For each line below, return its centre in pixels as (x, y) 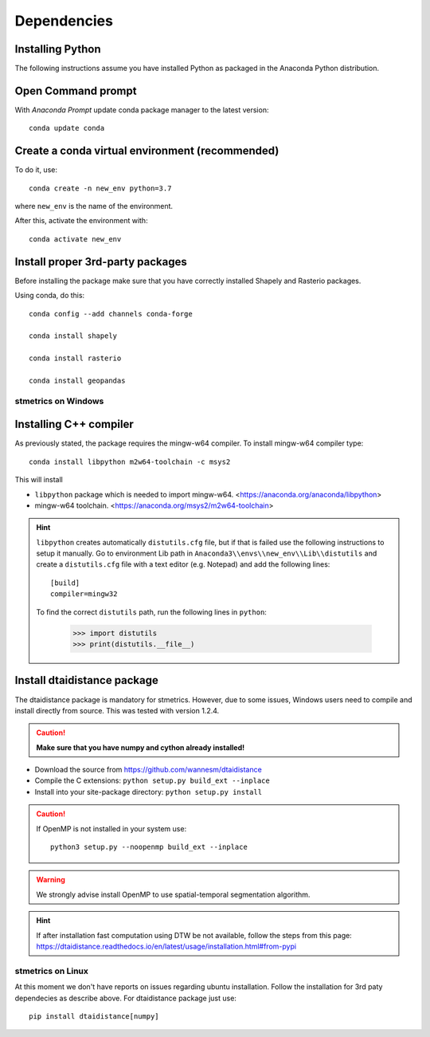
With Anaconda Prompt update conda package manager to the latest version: (142, 110)
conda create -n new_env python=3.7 (100, 188)
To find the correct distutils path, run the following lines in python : (151, 612)
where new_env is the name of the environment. (94, 206)
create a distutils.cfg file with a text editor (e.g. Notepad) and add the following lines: (183, 564)
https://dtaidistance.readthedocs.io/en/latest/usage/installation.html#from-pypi (166, 946)
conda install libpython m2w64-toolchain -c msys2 (130, 462)
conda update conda (67, 128)
